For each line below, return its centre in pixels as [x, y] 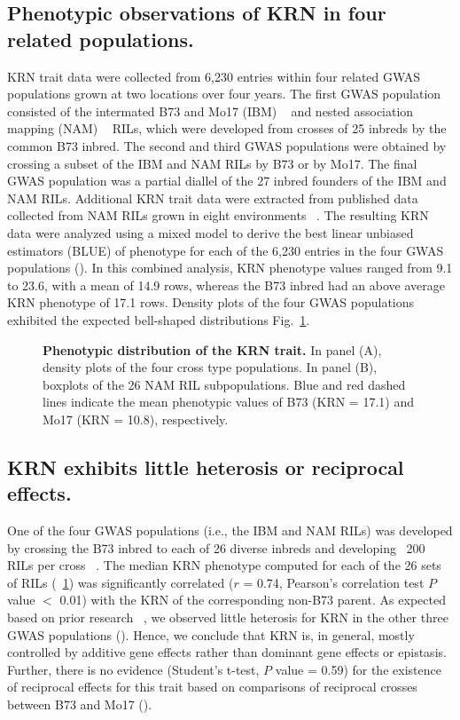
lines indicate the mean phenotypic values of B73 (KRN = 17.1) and [228, 402]
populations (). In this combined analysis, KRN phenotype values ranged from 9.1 [230, 268]
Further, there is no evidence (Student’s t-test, [133, 669]
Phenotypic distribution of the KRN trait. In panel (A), [212, 349]
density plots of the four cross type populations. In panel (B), [210, 367]
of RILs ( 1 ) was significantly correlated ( [121, 582]
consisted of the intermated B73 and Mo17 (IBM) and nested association [211, 111]
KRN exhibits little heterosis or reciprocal [206, 467]
